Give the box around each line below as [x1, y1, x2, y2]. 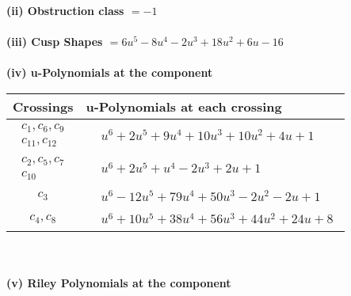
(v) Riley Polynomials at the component [6, 274, 231, 290]
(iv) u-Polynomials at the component [6, 64, 213, 81]
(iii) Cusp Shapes [6, 33, 103, 50]
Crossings [13, 97, 74, 116]
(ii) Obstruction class [6, 2, 124, 18]
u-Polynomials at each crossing [86, 97, 282, 116]
